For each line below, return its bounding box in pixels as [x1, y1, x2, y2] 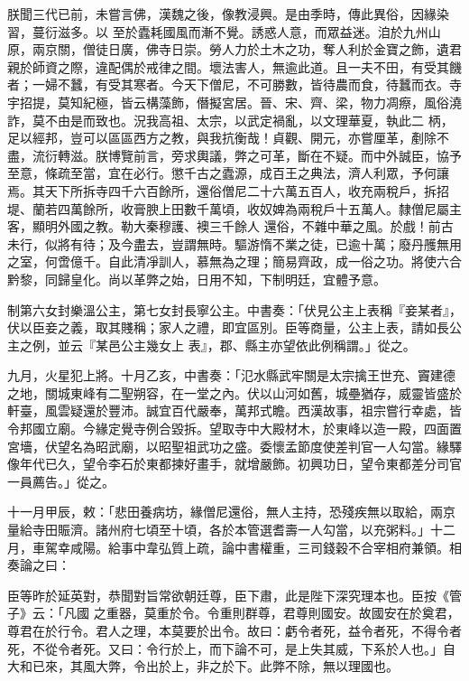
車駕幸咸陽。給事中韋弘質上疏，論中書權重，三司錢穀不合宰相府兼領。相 [32, 537, 462, 556]
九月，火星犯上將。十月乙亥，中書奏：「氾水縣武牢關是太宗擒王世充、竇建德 [7, 366, 455, 385]
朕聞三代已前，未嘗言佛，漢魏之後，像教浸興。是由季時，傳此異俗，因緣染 [7, 5, 449, 23]
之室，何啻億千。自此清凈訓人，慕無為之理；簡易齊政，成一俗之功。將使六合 [7, 252, 462, 271]
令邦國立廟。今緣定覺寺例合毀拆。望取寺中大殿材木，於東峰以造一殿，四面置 [7, 419, 462, 438]
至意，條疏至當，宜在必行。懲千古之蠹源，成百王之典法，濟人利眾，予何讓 [7, 163, 449, 182]
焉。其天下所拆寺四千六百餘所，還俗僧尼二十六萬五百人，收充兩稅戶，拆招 [7, 181, 449, 200]
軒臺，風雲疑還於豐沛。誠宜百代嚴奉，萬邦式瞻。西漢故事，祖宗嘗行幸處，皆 [7, 401, 462, 420]
